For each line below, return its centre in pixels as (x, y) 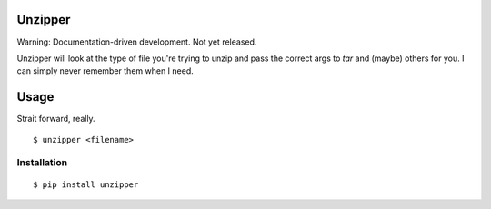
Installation (42, 163)
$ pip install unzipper (86, 184)
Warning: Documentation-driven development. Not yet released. (137, 42)
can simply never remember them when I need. (105, 71)
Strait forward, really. (56, 119)
